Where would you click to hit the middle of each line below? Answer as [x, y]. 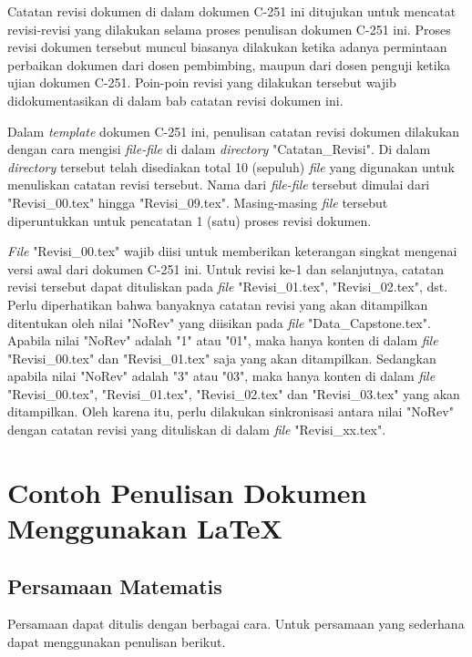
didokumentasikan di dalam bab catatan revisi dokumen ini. [175, 100]
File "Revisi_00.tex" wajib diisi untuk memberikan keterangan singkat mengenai [232, 251]
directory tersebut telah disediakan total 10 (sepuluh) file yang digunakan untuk [231, 166]
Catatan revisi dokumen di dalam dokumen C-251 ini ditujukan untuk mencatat [232, 11]
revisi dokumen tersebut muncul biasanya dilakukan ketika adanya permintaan [227, 47]
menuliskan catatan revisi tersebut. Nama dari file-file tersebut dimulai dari [219, 185]
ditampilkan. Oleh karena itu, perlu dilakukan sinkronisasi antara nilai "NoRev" [231, 411]
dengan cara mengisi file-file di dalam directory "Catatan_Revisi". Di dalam [219, 149]
